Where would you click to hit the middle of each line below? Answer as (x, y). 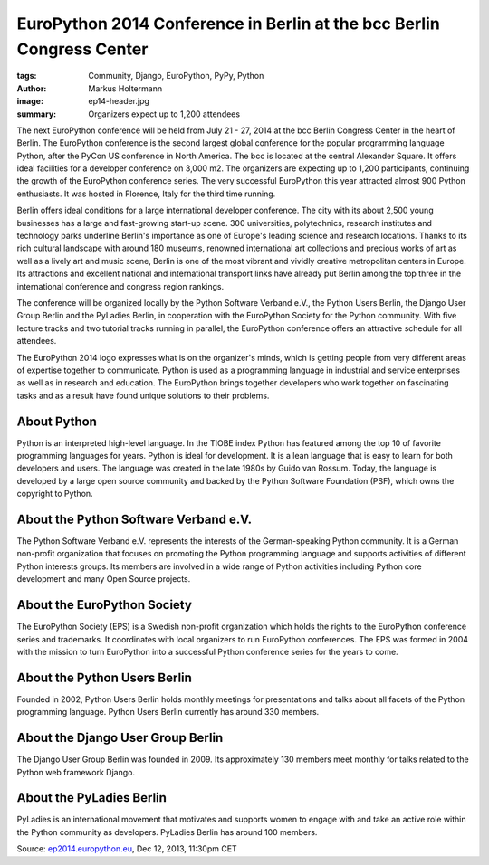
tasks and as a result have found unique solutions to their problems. (143, 395)
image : (30, 101)
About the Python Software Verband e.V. (134, 519)
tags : (27, 76)
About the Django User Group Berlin (120, 738)
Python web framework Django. (76, 772)
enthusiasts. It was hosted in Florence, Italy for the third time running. (146, 194)
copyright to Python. (55, 494)
